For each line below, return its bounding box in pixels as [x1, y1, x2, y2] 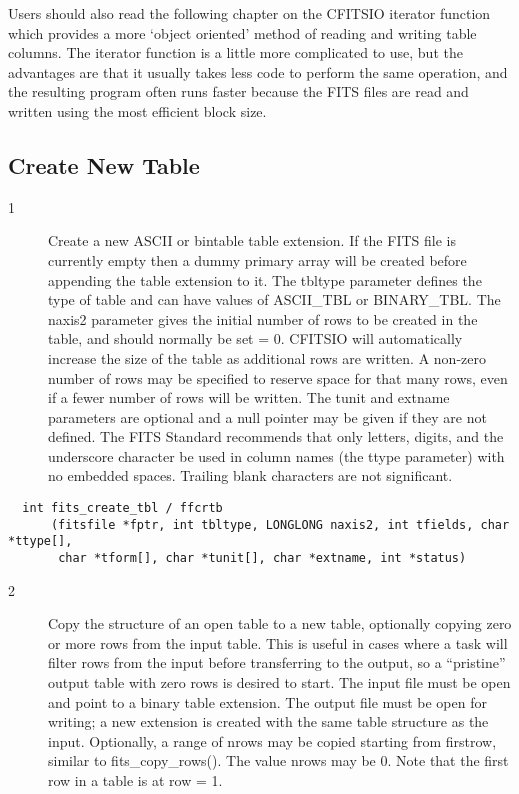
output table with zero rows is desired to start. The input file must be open [48, 672, 511, 693]
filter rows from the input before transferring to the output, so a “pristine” [48, 652, 506, 673]
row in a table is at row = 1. [48, 770, 223, 791]
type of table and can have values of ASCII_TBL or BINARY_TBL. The [48, 289, 501, 310]
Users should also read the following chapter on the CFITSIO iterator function [8, 3, 491, 23]
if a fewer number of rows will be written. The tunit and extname [48, 387, 450, 408]
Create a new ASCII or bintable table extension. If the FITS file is [48, 230, 456, 251]
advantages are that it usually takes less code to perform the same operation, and [8, 61, 508, 82]
